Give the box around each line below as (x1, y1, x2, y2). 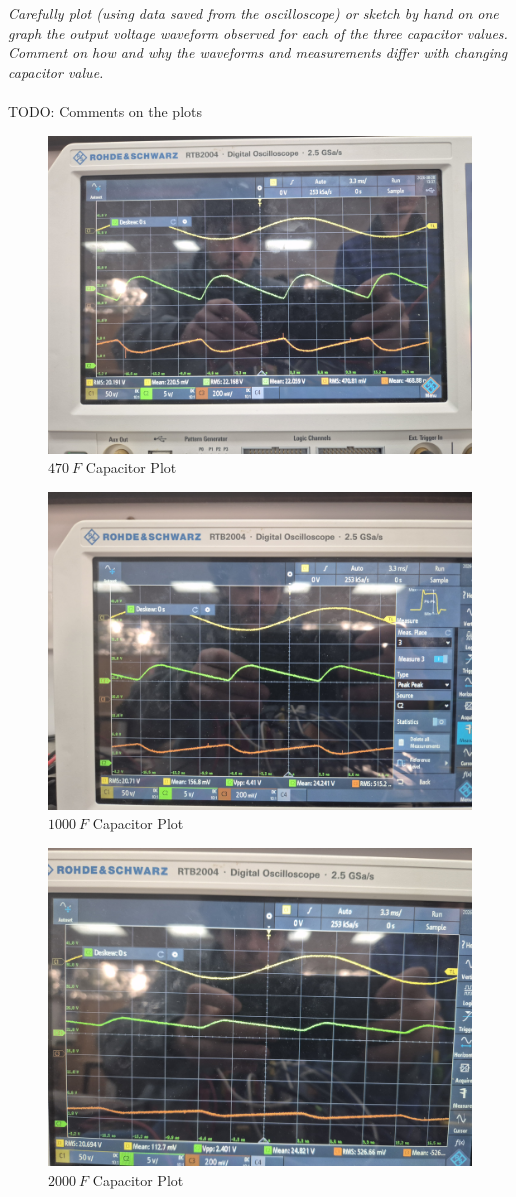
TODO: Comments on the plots (8, 100, 202, 121)
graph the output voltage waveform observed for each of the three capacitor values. (8, 22, 508, 43)
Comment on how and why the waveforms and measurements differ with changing (8, 42, 508, 63)
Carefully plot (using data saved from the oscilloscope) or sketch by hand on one (8, 3, 499, 23)
